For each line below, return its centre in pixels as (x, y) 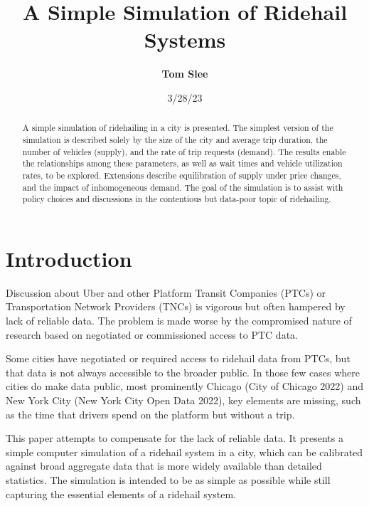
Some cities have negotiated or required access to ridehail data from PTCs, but (178, 358)
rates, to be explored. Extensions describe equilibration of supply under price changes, (182, 175)
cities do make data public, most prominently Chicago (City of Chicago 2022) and (185, 386)
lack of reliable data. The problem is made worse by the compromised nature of (179, 321)
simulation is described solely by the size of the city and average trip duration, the (175, 139)
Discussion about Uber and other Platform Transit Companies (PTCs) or (166, 292)
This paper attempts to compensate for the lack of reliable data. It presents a (175, 438)
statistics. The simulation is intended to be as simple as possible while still (168, 479)
